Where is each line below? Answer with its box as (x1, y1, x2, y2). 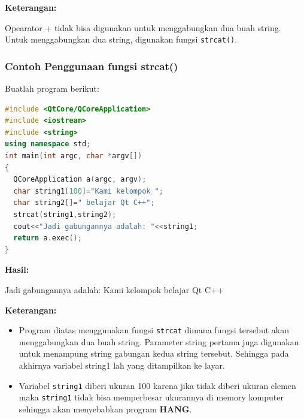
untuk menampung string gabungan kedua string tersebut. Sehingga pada (19, 347, 289, 360)
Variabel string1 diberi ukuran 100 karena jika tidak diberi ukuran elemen (19, 379, 296, 391)
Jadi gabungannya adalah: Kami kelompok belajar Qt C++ (5, 283, 224, 296)
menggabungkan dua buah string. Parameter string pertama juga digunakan (19, 335, 299, 348)
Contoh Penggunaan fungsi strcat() (5, 58, 178, 73)
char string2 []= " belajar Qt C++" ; (13, 198, 155, 207)
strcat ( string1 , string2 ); (13, 210, 117, 219)
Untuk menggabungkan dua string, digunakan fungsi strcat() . (5, 33, 238, 46)
